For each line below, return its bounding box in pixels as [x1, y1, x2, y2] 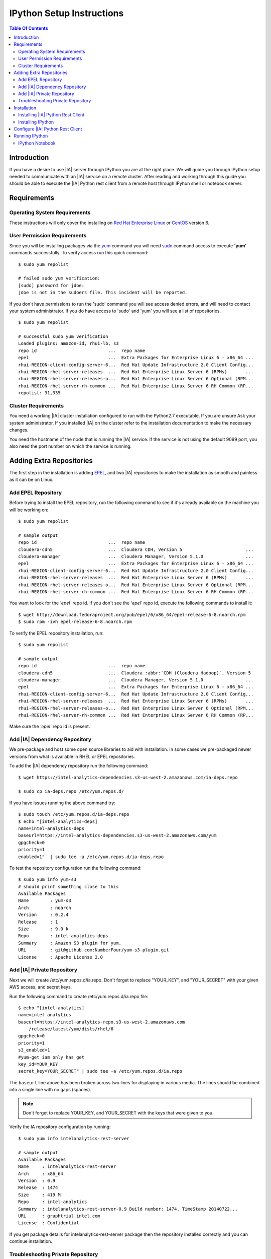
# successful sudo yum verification [18, 334, 108, 339]
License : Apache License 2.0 [18, 954, 103, 960]
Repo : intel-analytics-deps [18, 933, 108, 939]
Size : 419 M [18, 1192, 61, 1198]
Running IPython [14, 133, 48, 139]
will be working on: [9, 507, 49, 513]
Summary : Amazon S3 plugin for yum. [18, 940, 121, 946]
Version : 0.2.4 [18, 912, 69, 918]
